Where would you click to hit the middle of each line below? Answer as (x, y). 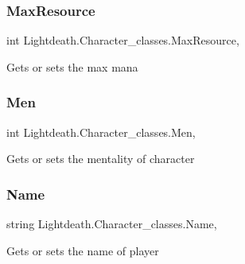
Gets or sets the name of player (83, 250)
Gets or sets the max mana (72, 66)
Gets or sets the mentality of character (101, 159)
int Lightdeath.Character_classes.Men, (101, 132)
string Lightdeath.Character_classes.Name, (112, 224)
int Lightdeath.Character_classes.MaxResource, (123, 40)
